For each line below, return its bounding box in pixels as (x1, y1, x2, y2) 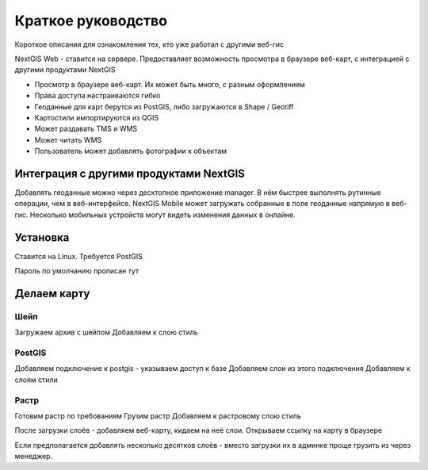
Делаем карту (14, 286, 90, 300)
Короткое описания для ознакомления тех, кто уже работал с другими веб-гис (14, 40, 285, 49)
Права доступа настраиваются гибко (34, 91, 161, 101)
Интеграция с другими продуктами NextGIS (14, 166, 246, 180)
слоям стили (14, 375, 59, 384)
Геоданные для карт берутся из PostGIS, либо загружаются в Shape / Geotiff (34, 101, 294, 111)
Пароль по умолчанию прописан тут (14, 266, 139, 276)
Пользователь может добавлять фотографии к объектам (34, 147, 227, 156)
